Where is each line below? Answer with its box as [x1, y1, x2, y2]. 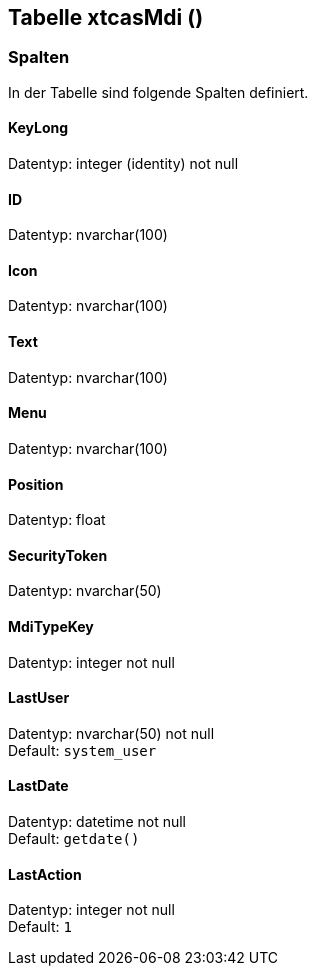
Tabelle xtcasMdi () [8, 5, 204, 30]
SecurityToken [8, 546, 108, 564]
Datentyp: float [8, 511, 106, 529]
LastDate [8, 777, 69, 795]
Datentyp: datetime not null [8, 812, 186, 830]
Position [8, 475, 64, 493]
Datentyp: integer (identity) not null [8, 155, 239, 173]
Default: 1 [8, 918, 72, 936]
